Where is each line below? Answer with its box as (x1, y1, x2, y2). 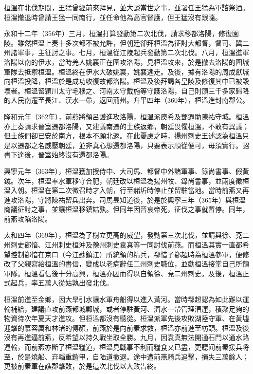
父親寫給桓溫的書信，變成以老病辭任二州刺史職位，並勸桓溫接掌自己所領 (17, 259, 249, 269)
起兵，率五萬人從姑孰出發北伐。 (10, 278, 113, 288)
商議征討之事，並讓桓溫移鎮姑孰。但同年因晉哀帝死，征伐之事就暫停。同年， (4, 204, 249, 214)
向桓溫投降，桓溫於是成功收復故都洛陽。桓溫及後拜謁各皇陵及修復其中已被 (4, 76, 242, 86)
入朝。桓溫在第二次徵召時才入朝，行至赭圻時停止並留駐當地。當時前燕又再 (10, 185, 249, 195)
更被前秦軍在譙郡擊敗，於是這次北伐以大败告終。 (4, 361, 161, 371)
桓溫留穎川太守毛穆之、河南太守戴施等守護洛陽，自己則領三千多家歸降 (24, 85, 249, 95)
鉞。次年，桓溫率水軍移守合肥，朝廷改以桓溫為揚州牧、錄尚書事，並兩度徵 (4, 175, 242, 186)
